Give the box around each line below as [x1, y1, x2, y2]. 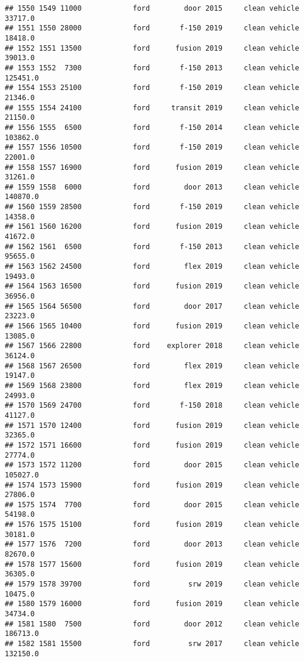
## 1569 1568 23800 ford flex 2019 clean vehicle [5, 381, 299, 390]
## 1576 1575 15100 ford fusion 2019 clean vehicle [5, 520, 299, 529]
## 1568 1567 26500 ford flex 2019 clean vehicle [5, 361, 299, 370]
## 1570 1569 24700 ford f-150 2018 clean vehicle [5, 401, 299, 410]
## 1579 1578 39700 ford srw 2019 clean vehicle [5, 580, 299, 589]
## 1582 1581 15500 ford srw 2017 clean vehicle [5, 640, 299, 648]
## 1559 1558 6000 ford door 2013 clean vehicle [5, 182, 299, 191]
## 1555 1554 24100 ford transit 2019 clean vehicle [5, 103, 299, 112]
